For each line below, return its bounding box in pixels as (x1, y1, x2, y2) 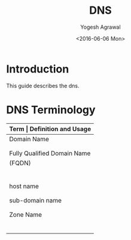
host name (9, 182, 39, 190)
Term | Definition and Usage (9, 124, 92, 133)
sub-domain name (9, 196, 62, 204)
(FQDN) (9, 159, 31, 167)
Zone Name (9, 210, 42, 218)
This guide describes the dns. (6, 82, 80, 89)
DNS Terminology (6, 103, 96, 117)
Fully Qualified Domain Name (9, 149, 91, 157)
